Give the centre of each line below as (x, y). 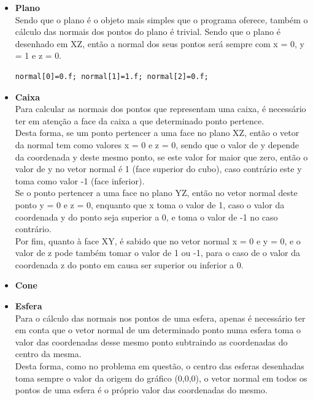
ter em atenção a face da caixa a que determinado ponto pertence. (140, 120)
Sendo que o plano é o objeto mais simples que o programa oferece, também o (161, 19)
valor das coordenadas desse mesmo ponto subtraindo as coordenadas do (151, 342)
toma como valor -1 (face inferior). (80, 180)
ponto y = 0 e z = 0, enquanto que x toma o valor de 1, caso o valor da (150, 204)
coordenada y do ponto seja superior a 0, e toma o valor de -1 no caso (146, 217)
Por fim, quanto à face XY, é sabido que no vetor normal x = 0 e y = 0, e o (158, 240)
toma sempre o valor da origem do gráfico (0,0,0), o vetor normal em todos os (161, 378)
